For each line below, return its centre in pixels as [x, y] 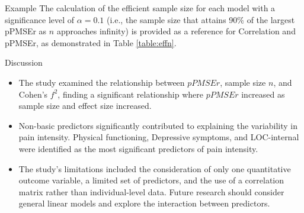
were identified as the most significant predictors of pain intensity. [138, 148]
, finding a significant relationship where [130, 94]
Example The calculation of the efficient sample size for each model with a [140, 8]
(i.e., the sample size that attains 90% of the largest [201, 19]
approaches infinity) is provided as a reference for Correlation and [176, 31]
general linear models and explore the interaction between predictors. [144, 203]
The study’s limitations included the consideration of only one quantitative [155, 168]
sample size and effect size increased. [85, 106]
